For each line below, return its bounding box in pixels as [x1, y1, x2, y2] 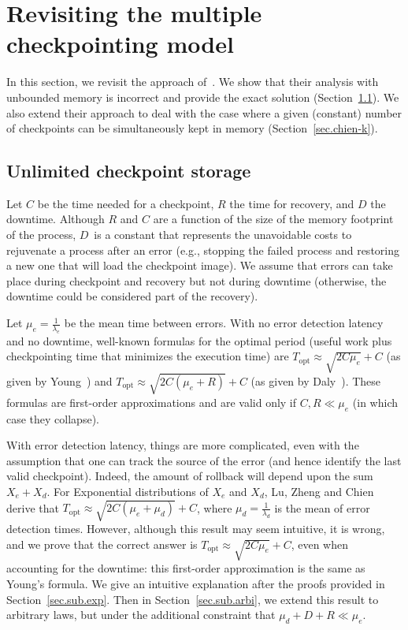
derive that [6, 499, 59, 516]
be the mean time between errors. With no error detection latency [64, 315, 384, 331]
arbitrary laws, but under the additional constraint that [6, 606, 276, 623]
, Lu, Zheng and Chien [264, 483, 374, 499]
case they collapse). [6, 410, 99, 427]
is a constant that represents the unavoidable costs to [94, 226, 352, 243]
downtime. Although [6, 211, 105, 227]
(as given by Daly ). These [250, 372, 381, 389]
